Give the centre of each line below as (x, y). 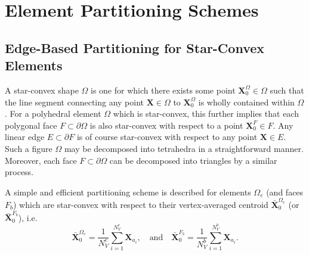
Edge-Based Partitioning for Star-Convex (135, 47)
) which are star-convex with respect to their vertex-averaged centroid (141, 205)
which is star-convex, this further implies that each (206, 113)
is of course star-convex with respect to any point (167, 137)
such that (287, 90)
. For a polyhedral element (53, 113)
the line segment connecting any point (75, 102)
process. (19, 172)
